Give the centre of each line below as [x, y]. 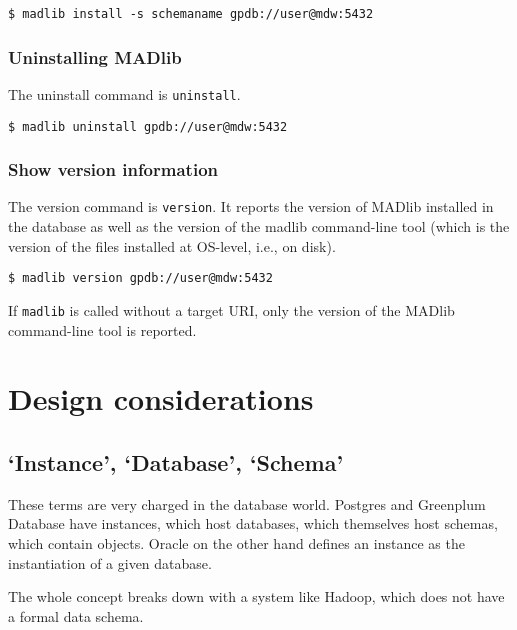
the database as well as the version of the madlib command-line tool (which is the [259, 226]
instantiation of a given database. [110, 562]
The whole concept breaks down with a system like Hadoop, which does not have [256, 596]
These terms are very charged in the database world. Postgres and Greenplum [247, 503]
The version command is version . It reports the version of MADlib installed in [251, 206]
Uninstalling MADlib [95, 56]
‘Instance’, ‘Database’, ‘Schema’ [176, 461]
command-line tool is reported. [102, 329]
